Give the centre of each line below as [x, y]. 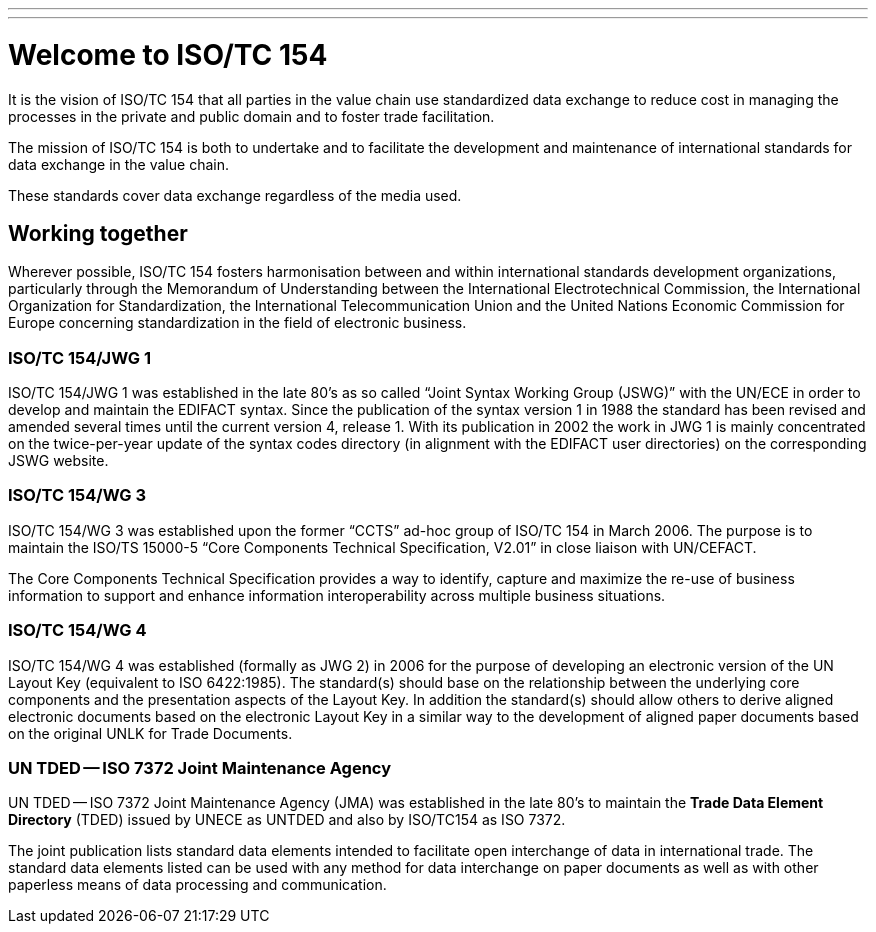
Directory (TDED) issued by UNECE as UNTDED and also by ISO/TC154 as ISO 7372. [287, 820]
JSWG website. [58, 461]
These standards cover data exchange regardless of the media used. [235, 195]
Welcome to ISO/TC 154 [168, 54]
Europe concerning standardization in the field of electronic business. [237, 323]
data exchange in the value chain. [118, 164]
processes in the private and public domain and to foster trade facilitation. [251, 116]
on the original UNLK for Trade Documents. [150, 733]
